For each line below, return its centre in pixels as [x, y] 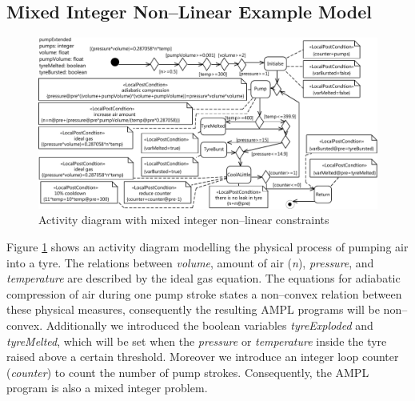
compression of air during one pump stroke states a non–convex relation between [204, 293]
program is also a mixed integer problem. [107, 388]
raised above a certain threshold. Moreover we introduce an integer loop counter [203, 357]
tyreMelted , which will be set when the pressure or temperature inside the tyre [197, 341]
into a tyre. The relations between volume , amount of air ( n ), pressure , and [190, 262]
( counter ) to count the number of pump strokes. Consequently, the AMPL [188, 372]
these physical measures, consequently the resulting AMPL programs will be [193, 309]
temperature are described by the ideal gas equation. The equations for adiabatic [204, 278]
